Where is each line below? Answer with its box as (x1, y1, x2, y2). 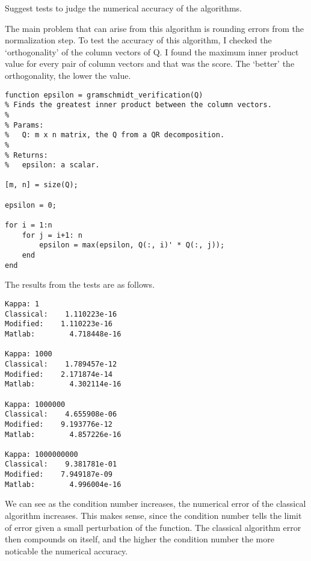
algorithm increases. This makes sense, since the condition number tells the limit (5, 509, 302, 522)
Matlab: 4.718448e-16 (5, 329, 122, 338)
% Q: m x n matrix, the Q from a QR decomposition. (5, 131, 225, 140)
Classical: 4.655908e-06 (5, 410, 117, 419)
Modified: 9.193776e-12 (5, 420, 112, 429)
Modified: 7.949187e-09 (5, 470, 112, 479)
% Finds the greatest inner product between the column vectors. (5, 101, 272, 110)
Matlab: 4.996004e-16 (5, 480, 122, 489)
